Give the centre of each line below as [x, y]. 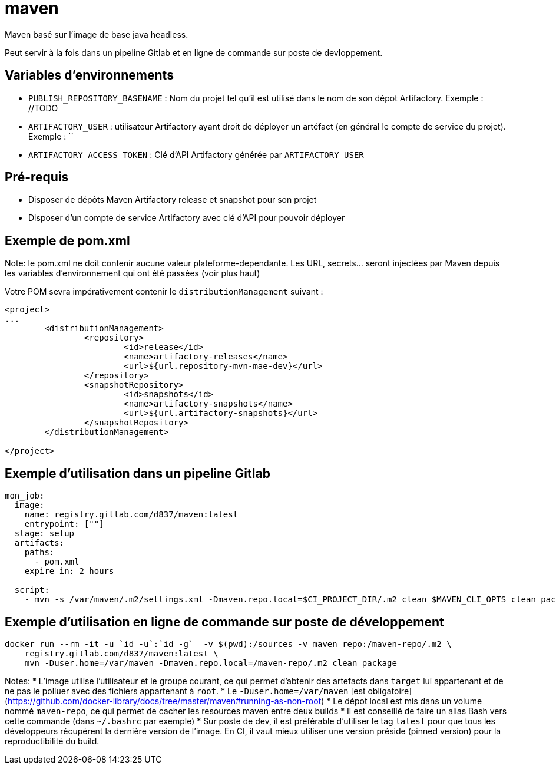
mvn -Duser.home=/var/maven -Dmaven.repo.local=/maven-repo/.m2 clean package [211, 663]
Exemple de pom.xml [67, 240]
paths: [39, 552]
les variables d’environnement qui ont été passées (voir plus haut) [133, 273]
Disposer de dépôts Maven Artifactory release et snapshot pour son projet [173, 200]
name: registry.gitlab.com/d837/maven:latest [131, 515]
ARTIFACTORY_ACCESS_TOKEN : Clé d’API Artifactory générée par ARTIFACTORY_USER [196, 154]
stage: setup [44, 534]
